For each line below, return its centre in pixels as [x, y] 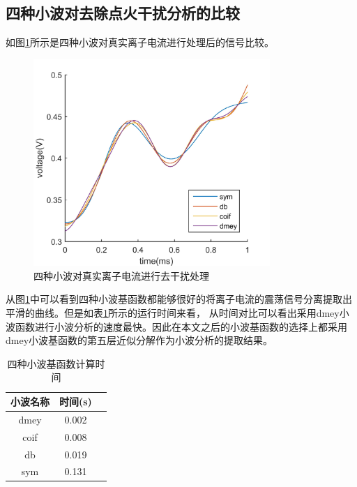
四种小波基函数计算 [51, 363]
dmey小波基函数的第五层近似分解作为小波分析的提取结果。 [139, 340]
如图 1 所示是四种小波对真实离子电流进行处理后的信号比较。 [140, 42]
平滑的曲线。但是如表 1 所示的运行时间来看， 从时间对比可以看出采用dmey [173, 313]
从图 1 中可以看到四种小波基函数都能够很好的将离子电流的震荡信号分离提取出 [179, 299]
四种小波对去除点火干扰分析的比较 [123, 13]
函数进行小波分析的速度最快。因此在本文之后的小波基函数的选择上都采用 [181, 326]
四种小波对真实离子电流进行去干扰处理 [121, 275]
